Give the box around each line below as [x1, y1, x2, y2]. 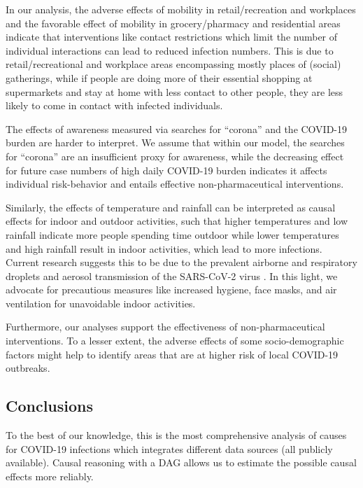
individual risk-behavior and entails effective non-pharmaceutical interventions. [6, 176, 344, 191]
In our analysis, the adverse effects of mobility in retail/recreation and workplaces [6, 2, 356, 16]
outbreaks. [6, 361, 50, 375]
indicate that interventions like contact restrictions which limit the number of [6, 29, 338, 44]
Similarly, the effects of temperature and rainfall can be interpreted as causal [6, 200, 336, 214]
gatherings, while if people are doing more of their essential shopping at [6, 70, 313, 85]
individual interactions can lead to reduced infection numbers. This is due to [6, 43, 334, 57]
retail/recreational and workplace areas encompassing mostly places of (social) [6, 57, 341, 71]
